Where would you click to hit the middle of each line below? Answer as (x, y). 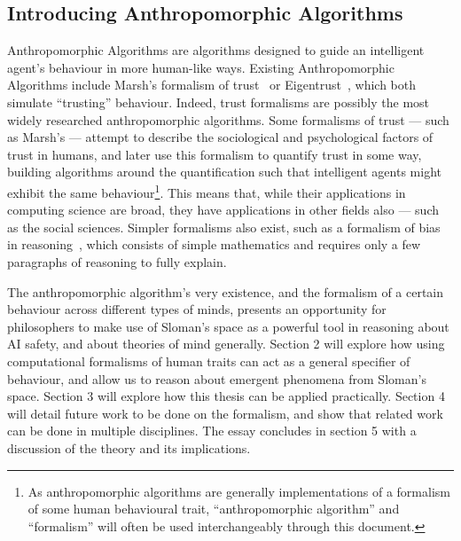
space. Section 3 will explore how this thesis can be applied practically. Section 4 (226, 396)
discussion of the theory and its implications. (129, 447)
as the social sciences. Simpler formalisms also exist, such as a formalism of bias (224, 227)
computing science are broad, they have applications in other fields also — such (223, 210)
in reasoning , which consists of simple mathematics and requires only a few (214, 244)
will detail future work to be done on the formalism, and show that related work (225, 413)
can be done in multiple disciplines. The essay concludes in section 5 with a (212, 431)
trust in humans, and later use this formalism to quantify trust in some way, (215, 154)
